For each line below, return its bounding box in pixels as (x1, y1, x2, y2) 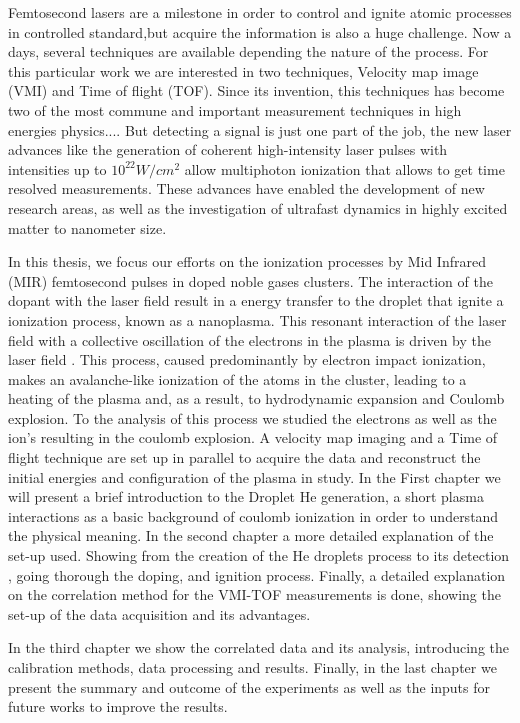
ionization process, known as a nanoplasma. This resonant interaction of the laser (8, 309, 507, 330)
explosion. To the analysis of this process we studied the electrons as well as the (8, 407, 497, 428)
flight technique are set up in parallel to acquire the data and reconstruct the (8, 447, 481, 468)
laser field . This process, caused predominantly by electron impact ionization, (8, 349, 486, 370)
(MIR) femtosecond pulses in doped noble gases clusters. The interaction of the (8, 270, 493, 291)
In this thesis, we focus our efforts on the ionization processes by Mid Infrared (8, 251, 486, 272)
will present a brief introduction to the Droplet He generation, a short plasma (8, 486, 484, 507)
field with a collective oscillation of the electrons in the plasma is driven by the (8, 329, 491, 350)
